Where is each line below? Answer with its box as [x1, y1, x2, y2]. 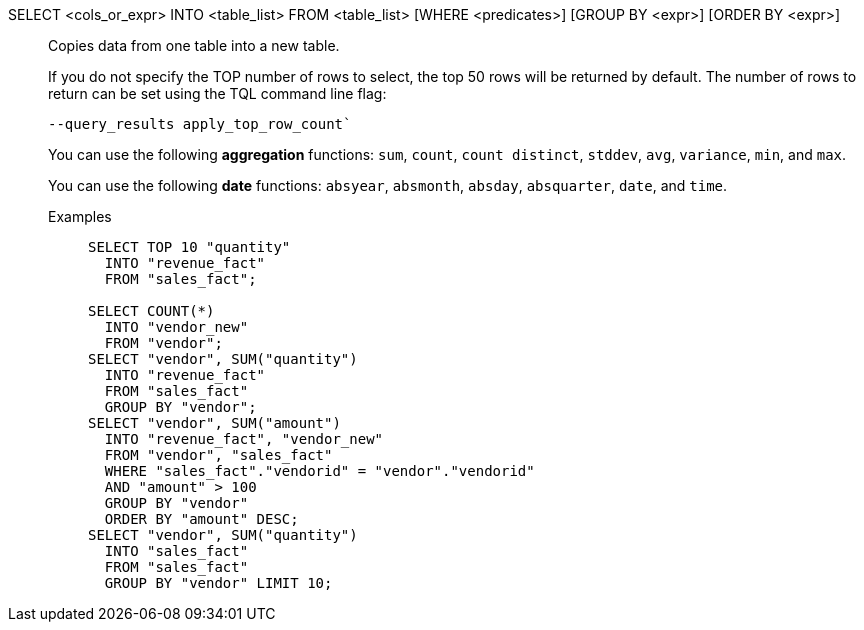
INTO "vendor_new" [104, 319, 249, 335]
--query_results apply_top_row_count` [48, 116, 352, 132]
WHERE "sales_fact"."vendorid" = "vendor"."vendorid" [104, 463, 535, 479]
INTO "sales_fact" [104, 543, 249, 559]
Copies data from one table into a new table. [48, 37, 340, 54]
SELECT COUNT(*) [88, 303, 215, 319]
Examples [48, 208, 112, 225]
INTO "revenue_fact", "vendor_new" [104, 431, 384, 447]
